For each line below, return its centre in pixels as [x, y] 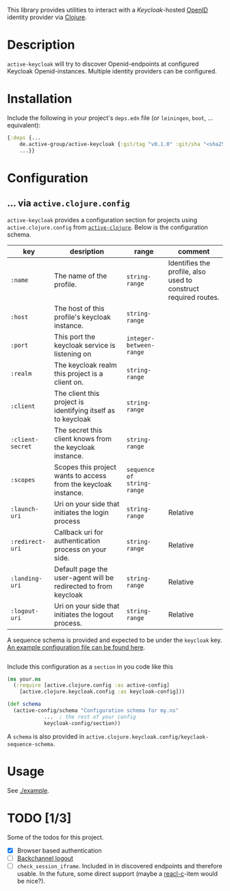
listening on [73, 354]
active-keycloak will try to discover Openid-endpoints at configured [103, 64]
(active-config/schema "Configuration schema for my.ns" [96, 711]
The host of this [79, 308]
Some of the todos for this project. [55, 837]
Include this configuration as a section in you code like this [90, 666]
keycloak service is [85, 345]
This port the [75, 337]
